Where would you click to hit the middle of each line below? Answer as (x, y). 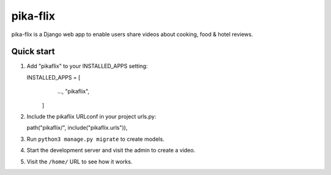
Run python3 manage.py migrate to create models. (96, 139)
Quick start (33, 52)
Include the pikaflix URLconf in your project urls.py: (91, 117)
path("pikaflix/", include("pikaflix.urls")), (77, 128)
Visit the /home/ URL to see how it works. (80, 162)
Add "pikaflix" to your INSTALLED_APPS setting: (87, 66)
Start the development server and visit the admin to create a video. (111, 151)
